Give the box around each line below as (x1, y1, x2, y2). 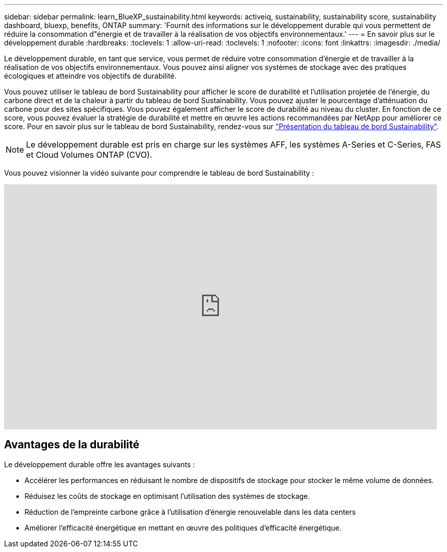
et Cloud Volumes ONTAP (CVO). (26, 150, 153, 160)
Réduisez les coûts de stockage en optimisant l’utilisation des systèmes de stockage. (24, 491, 310, 500)
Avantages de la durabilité (4, 438, 140, 451)
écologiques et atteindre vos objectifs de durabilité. (4, 71, 177, 80)
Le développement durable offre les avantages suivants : (4, 460, 195, 469)
